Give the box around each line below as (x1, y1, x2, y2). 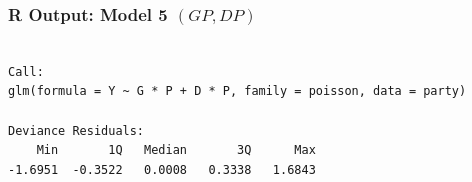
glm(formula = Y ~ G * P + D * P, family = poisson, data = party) (8, 84, 467, 99)
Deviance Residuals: (8, 123, 145, 138)
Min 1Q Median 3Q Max (36, 143, 316, 158)
